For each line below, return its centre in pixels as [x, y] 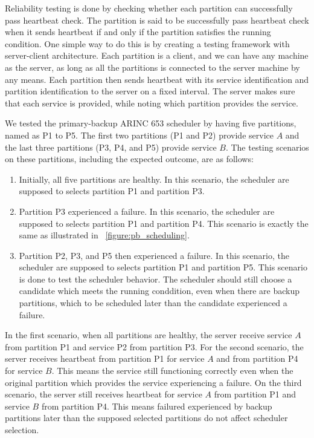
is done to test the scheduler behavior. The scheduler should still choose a [155, 279]
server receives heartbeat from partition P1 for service [105, 358]
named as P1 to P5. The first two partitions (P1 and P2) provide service [139, 135]
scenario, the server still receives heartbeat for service [104, 394]
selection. [22, 430]
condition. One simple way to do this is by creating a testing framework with [147, 43]
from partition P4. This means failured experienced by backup [157, 406]
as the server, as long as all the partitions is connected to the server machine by [152, 67]
